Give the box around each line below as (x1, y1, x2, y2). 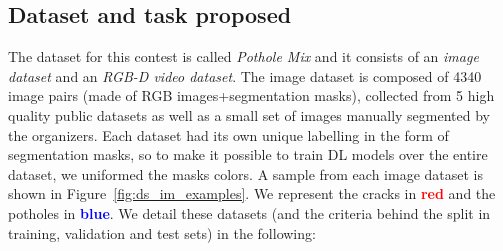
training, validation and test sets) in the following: (8, 222, 316, 243)
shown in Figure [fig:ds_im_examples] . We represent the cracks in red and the (8, 183, 496, 204)
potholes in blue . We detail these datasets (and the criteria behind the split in (8, 202, 491, 223)
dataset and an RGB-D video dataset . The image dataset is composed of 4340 (8, 65, 482, 86)
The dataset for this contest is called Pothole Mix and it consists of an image (8, 46, 479, 67)
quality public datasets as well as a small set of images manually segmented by (8, 104, 490, 125)
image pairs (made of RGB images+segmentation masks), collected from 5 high (8, 85, 495, 106)
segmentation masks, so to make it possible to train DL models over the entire (8, 144, 488, 165)
